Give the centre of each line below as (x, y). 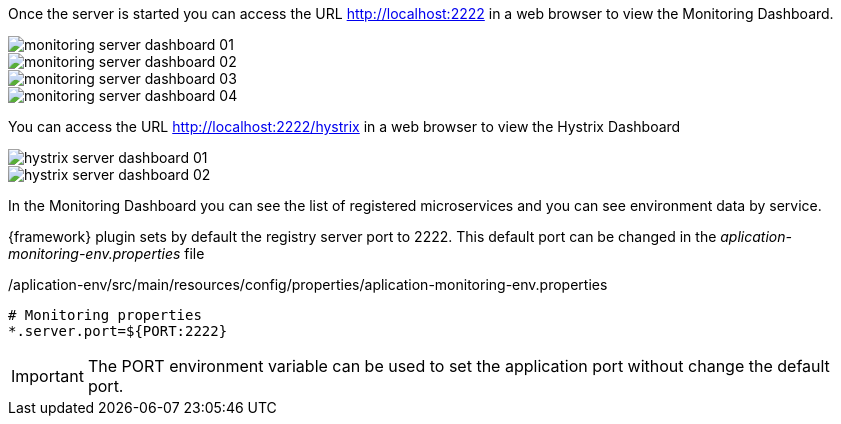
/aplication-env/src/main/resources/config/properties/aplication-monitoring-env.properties (308, 284)
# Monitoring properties (105, 315)
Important (47, 376)
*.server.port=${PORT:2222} (118, 331)
